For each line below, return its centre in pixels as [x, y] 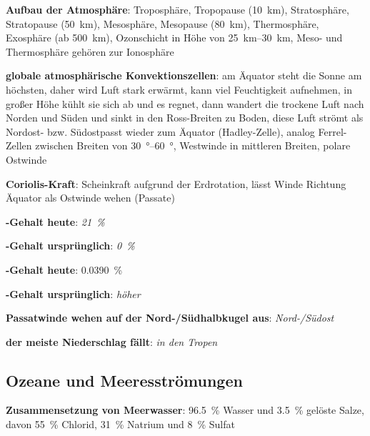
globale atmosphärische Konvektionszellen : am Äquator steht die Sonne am [184, 75]
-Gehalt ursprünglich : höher [73, 293]
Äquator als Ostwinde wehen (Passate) [90, 198]
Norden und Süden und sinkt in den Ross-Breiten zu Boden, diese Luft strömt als [185, 118]
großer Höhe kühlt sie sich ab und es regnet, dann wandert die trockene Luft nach [185, 103]
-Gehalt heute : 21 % [55, 221]
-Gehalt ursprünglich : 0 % [70, 246]
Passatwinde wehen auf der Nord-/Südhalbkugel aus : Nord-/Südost [170, 318]
